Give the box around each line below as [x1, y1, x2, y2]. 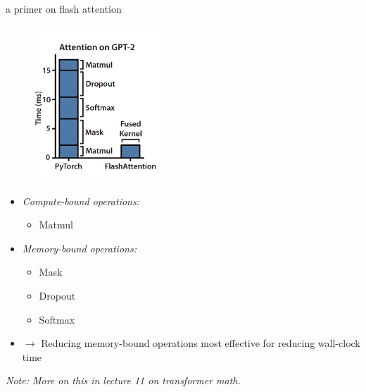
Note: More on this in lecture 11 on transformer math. [6, 373, 241, 388]
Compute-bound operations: [22, 193, 140, 208]
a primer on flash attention [6, 1, 122, 16]
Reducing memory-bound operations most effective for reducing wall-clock [41, 336, 360, 350]
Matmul [39, 217, 73, 232]
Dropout [39, 288, 76, 303]
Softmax [39, 312, 75, 326]
